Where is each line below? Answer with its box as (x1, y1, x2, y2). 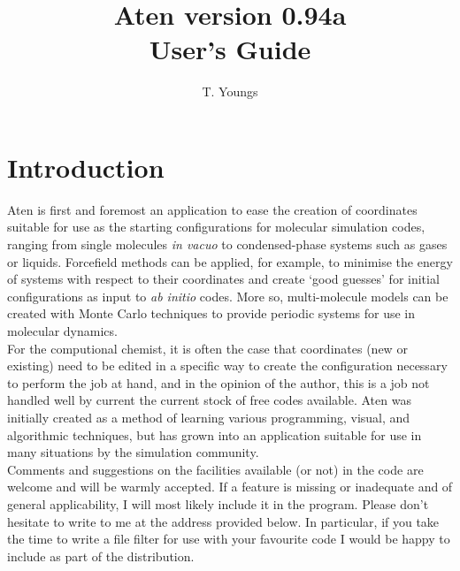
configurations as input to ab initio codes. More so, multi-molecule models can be (7, 286, 448, 305)
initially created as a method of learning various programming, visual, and (7, 407, 410, 426)
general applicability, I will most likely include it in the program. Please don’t (7, 494, 429, 513)
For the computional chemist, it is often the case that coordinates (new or (7, 339, 408, 357)
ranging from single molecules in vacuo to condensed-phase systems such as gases (7, 235, 448, 254)
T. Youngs (202, 82, 258, 101)
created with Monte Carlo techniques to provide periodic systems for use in (7, 304, 416, 323)
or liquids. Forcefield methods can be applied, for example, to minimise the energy (7, 252, 453, 270)
